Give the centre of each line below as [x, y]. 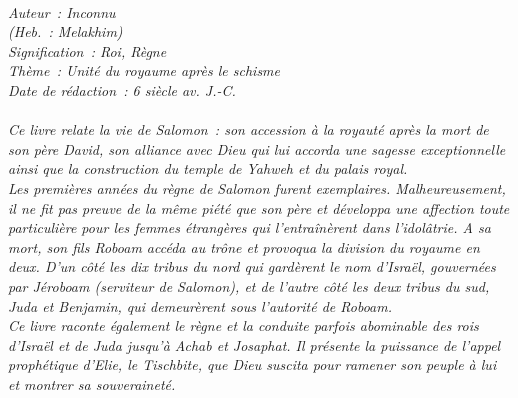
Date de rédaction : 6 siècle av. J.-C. [122, 89]
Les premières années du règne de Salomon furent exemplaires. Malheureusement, [257, 187]
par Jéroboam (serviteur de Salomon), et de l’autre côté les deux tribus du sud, [249, 285]
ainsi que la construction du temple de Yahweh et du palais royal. [208, 168]
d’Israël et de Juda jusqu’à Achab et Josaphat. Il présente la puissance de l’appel [254, 344]
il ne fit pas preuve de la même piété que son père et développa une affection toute [259, 207]
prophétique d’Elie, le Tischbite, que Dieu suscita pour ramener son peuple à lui [252, 364]
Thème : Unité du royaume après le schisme [144, 70]
